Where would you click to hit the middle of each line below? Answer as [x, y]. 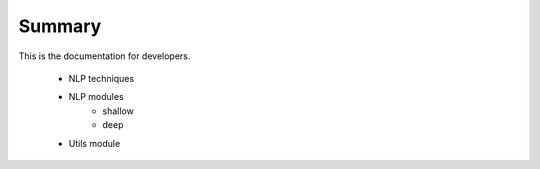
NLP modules [96, 97]
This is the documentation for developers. [104, 56]
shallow [118, 111]
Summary [60, 26]
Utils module [94, 143]
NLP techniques [101, 78]
